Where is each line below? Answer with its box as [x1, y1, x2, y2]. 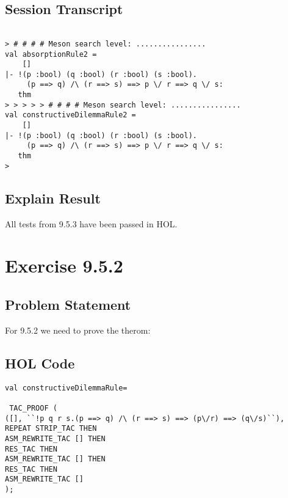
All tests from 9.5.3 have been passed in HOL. [5, 217, 178, 230]
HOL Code [5, 353, 75, 372]
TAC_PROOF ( [9, 403, 57, 412]
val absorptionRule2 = [5, 49, 97, 59]
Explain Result [5, 188, 101, 207]
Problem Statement [5, 295, 131, 313]
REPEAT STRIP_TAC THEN [5, 424, 97, 433]
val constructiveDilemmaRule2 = [5, 111, 136, 120]
